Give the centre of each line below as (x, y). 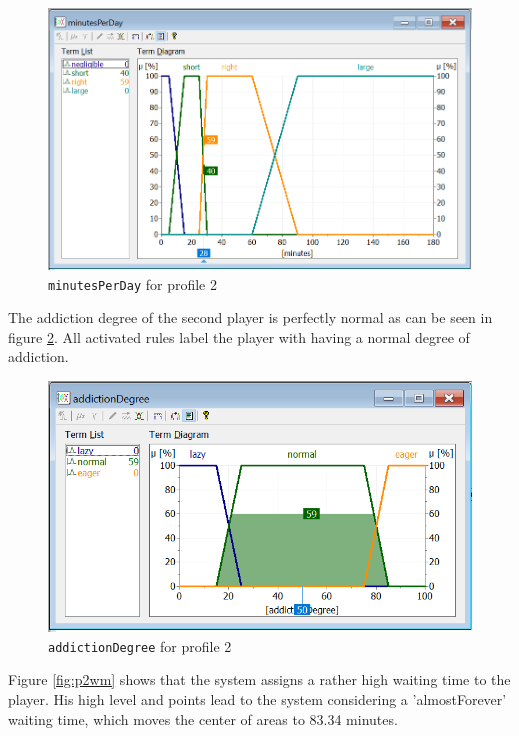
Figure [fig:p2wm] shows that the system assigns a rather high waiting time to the (259, 679)
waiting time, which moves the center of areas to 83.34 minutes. (203, 718)
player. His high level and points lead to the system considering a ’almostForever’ (257, 699)
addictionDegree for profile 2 (140, 645)
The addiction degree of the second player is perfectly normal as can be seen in (250, 317)
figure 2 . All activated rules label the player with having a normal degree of (239, 336)
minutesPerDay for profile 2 (132, 283)
